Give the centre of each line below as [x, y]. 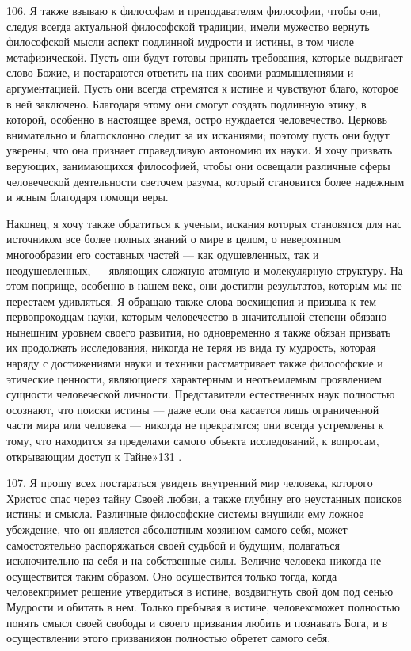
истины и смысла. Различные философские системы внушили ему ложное [185, 514]
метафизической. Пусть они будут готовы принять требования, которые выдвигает [205, 57]
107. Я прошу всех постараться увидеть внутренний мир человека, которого [190, 483]
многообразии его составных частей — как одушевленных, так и [163, 254]
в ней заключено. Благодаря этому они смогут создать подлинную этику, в [186, 103]
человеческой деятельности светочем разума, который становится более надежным [205, 181]
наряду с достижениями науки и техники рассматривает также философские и [195, 363]
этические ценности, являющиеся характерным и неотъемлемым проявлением [194, 378]
